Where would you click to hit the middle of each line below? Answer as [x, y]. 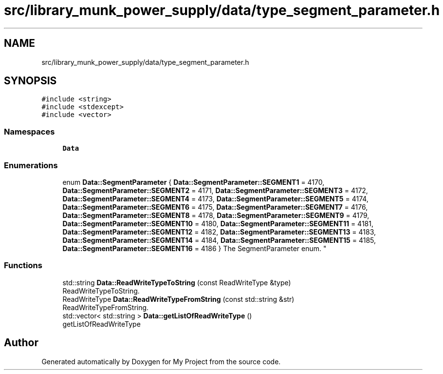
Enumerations [31, 165]
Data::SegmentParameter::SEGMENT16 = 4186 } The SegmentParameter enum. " [194, 248]
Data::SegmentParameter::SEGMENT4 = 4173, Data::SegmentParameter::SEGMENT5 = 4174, [215, 198]
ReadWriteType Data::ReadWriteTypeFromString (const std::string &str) [178, 299]
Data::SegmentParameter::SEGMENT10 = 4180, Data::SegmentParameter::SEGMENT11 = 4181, [218, 223]
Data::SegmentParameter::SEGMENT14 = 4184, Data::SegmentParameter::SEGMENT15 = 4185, [219, 240]
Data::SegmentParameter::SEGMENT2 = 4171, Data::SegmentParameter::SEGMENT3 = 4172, [215, 190]
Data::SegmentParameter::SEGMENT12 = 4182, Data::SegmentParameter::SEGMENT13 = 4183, [219, 232]
